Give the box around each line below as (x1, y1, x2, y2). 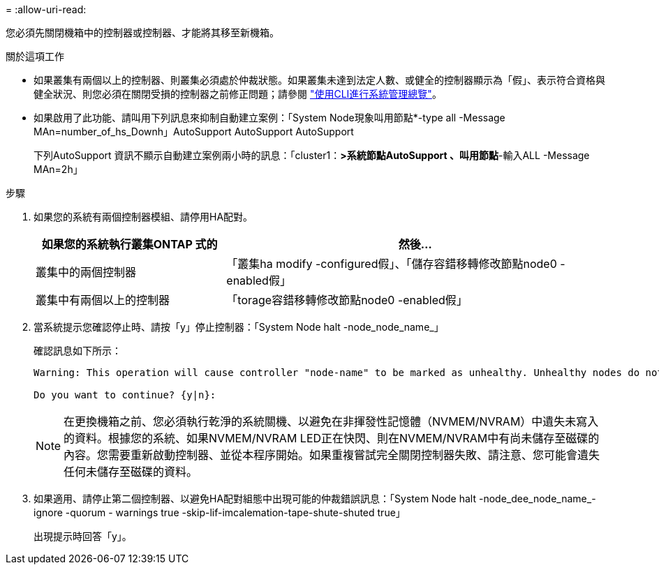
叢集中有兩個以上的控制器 (36, 293, 170, 307)
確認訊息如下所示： (34, 345, 121, 357)
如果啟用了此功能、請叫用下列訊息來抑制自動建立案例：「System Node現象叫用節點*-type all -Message (34, 112, 505, 123)
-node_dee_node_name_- (478, 493, 596, 504)
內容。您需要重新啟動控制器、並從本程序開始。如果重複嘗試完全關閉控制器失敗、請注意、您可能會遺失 (64, 448, 600, 462)
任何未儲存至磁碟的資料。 (64, 465, 198, 479)
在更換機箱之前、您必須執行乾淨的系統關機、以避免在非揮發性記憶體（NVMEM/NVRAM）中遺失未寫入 (64, 414, 599, 428)
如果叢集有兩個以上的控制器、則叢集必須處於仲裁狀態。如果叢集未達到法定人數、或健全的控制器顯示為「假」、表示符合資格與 (34, 74, 605, 86)
